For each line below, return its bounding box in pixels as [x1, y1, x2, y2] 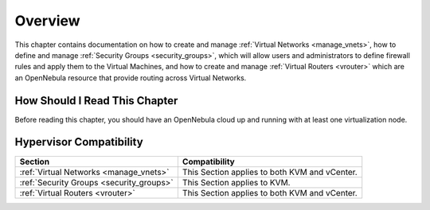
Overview [14, 12, 80, 29]
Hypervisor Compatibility [14, 135, 143, 149]
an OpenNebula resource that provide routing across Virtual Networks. [14, 72, 247, 83]
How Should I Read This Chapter [14, 94, 178, 107]
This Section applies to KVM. [182, 177, 291, 188]
